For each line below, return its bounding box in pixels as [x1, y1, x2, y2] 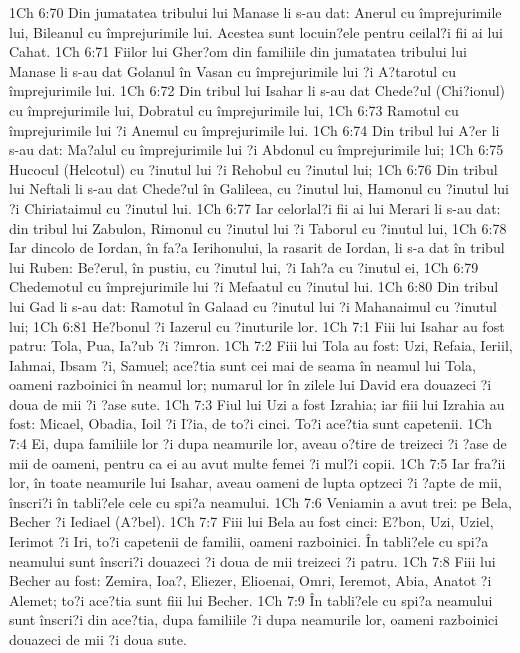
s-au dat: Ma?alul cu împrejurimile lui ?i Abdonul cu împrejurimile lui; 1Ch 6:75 [9, 139, 504, 160]
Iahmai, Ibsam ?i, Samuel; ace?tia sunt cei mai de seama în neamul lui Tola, [9, 354, 476, 375]
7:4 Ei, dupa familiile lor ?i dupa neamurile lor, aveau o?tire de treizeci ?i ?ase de [9, 433, 507, 454]
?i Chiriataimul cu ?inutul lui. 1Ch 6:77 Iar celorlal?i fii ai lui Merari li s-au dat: [9, 197, 501, 218]
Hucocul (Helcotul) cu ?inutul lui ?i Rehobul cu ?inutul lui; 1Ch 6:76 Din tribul [9, 158, 498, 179]
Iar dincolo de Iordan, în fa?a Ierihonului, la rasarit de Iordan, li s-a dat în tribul [9, 237, 505, 258]
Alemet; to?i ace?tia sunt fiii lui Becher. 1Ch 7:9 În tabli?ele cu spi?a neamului [9, 589, 493, 610]
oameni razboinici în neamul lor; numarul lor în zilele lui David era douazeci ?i [9, 374, 492, 395]
